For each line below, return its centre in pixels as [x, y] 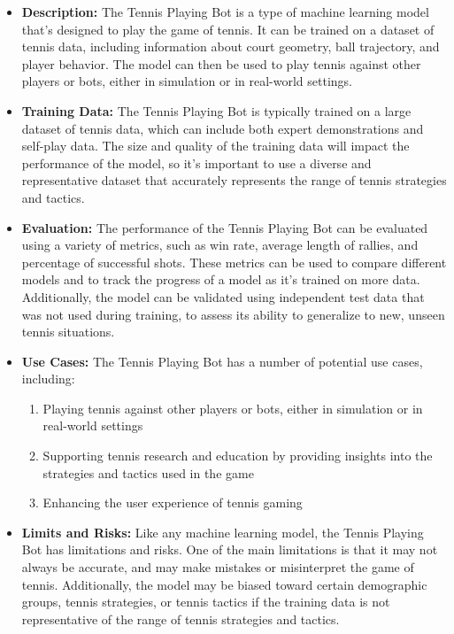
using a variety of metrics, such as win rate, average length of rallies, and [220, 245]
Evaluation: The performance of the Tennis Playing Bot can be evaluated [225, 227]
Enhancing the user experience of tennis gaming [173, 503]
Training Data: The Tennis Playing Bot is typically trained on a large [216, 110]
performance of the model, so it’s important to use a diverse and [196, 162]
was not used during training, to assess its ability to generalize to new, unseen [233, 314]
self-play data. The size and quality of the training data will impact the [215, 146]
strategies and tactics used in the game [148, 472]
